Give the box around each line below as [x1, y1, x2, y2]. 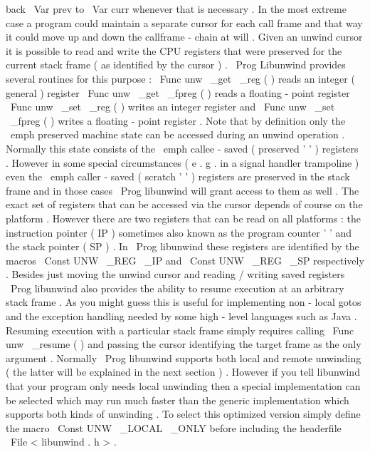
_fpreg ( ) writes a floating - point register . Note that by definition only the [10, 113, 346, 128]
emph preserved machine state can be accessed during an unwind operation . [10, 127, 345, 142]
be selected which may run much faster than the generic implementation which [6, 392, 349, 407]
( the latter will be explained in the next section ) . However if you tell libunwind [6, 364, 360, 379]
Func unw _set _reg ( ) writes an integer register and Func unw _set [10, 99, 335, 114]
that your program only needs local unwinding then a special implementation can [6, 379, 361, 394]
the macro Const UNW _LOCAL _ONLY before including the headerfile [6, 420, 342, 435]
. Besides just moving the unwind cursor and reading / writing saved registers [6, 267, 345, 282]
